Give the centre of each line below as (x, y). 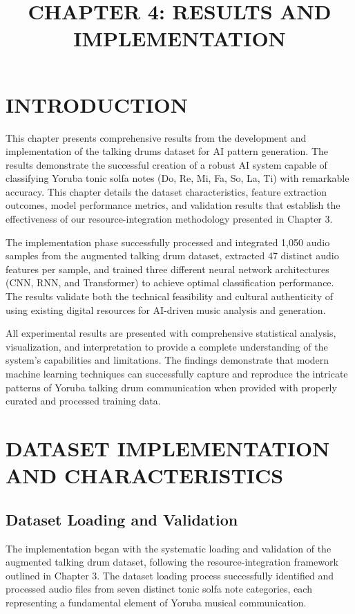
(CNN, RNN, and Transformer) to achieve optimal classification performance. (170, 282)
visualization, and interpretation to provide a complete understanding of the (167, 346)
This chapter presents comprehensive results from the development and (156, 137)
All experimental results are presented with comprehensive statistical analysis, (171, 333)
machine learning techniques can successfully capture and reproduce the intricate (177, 373)
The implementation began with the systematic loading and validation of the (169, 548)
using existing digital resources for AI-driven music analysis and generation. (166, 309)
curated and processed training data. (83, 401)
